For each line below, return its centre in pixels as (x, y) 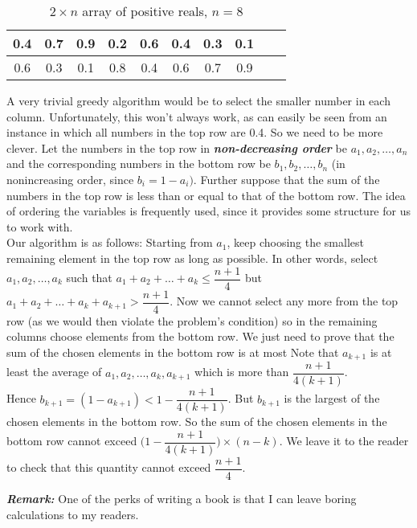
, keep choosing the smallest (295, 242)
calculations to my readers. (73, 514)
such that (89, 277)
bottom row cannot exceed (72, 441)
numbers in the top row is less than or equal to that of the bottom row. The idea (206, 195)
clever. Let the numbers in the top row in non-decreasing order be (177, 147)
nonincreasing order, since (70, 179)
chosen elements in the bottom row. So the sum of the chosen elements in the (197, 422)
